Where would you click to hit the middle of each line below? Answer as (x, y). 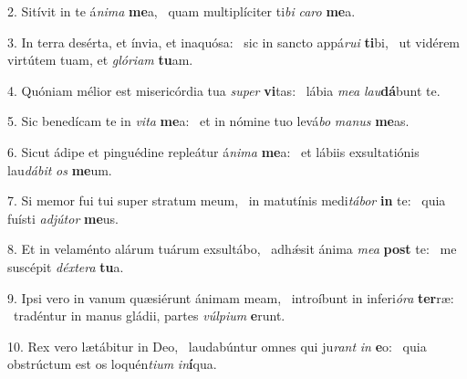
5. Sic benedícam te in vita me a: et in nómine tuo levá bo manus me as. (208, 121)
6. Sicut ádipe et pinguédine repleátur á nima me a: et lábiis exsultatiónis (213, 151)
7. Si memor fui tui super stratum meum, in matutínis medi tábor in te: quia (227, 200)
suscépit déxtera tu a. (66, 266)
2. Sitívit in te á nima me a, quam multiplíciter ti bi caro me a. (182, 11)
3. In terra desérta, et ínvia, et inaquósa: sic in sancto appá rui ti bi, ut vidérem (234, 42)
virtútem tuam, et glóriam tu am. (100, 60)
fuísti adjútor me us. (63, 218)
